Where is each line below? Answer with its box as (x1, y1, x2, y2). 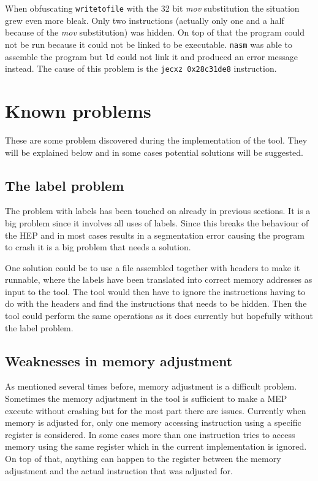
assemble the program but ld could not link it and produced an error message (5, 50, 298, 63)
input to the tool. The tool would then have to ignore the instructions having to (5, 285, 306, 298)
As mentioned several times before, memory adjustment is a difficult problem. (5, 380, 297, 393)
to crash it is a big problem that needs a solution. (5, 240, 191, 253)
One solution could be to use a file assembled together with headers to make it (5, 261, 300, 274)
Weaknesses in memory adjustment (5, 351, 233, 370)
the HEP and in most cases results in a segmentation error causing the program (5, 228, 305, 241)
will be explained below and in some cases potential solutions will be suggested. (5, 145, 304, 158)
